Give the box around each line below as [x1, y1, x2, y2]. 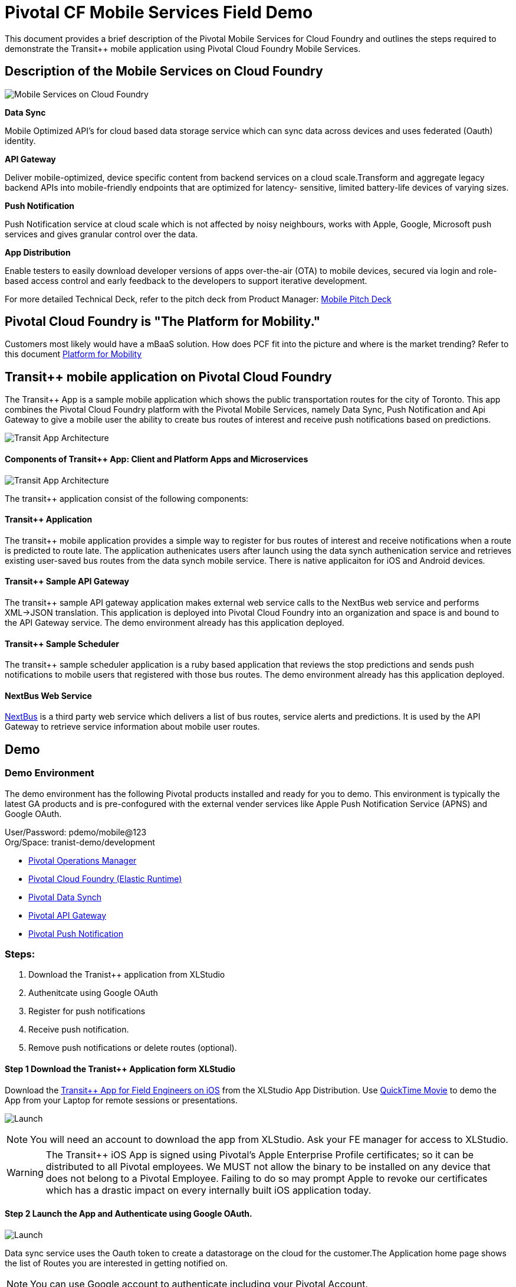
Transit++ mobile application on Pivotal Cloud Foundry [5, 369, 332, 384]
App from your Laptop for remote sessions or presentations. [5, 1095, 238, 1105]
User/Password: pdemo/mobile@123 [5, 827, 147, 837]
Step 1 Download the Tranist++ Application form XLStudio [5, 1063, 236, 1074]
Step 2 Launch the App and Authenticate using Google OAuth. [5, 1208, 252, 1219]
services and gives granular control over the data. [5, 228, 198, 239]
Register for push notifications [28, 1006, 146, 1017]
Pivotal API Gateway [28, 910, 107, 920]
